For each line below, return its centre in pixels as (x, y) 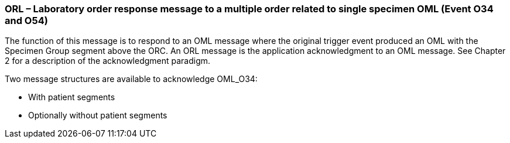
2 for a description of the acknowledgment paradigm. (108, 61)
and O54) (26, 21)
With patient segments (72, 97)
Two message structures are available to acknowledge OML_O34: (131, 79)
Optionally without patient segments (98, 115)
